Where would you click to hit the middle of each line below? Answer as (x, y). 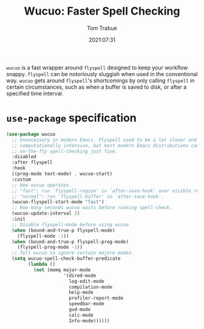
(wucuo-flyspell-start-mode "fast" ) (58, 202)
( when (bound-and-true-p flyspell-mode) (63, 230)
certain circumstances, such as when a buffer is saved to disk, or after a (97, 87)
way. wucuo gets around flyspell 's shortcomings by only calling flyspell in (100, 80)
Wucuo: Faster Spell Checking (102, 11)
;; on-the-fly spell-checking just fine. (65, 151)
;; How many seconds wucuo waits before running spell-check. (92, 208)
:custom (22, 179)
